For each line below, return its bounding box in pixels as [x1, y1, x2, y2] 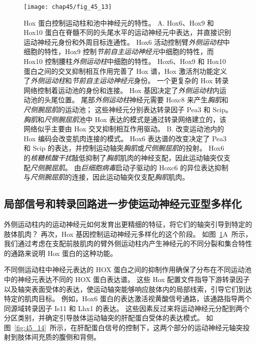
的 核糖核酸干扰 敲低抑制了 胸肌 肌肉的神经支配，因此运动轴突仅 [24, 152, 224, 162]
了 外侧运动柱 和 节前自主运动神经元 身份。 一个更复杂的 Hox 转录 [24, 75, 229, 86]
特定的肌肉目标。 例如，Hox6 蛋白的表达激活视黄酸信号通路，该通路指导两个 [4, 293, 252, 304]
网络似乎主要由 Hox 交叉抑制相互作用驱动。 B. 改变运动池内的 [24, 124, 224, 134]
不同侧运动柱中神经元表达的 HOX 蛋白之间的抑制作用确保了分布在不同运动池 [4, 264, 252, 275]
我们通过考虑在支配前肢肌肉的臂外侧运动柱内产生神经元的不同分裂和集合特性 [4, 238, 252, 249]
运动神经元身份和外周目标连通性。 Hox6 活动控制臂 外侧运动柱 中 [24, 36, 230, 47]
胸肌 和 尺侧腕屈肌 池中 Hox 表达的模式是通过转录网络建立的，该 [24, 114, 226, 124]
